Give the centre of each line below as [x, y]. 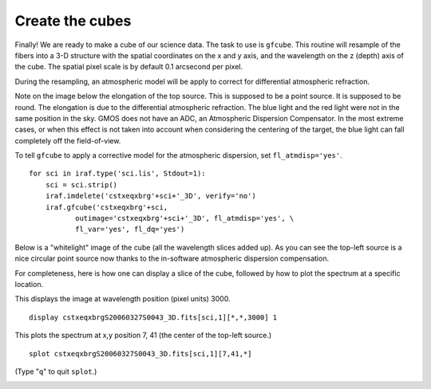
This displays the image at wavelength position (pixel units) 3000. [123, 299]
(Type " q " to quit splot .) [56, 371]
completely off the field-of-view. [68, 140]
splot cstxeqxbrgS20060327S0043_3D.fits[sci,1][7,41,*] [140, 354]
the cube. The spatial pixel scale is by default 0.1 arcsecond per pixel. [129, 67]
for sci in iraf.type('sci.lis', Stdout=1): [118, 174]
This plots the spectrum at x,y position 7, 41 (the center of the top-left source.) [143, 336]
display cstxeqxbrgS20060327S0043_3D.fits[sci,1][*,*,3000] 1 [153, 317]
